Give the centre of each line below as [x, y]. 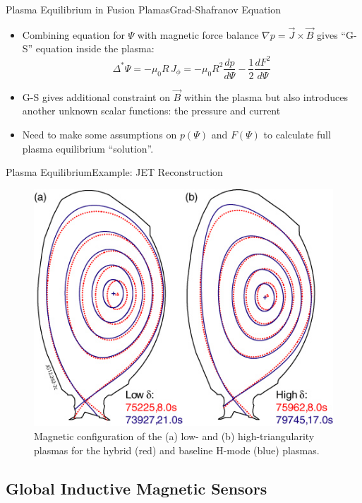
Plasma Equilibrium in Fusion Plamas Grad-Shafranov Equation [144, 9]
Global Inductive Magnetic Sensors [137, 488]
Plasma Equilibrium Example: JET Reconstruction [114, 172]
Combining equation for [73, 34]
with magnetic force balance [198, 34]
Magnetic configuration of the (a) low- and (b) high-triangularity [174, 436]
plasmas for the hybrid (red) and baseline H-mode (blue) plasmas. [177, 450]
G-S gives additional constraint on [96, 96]
